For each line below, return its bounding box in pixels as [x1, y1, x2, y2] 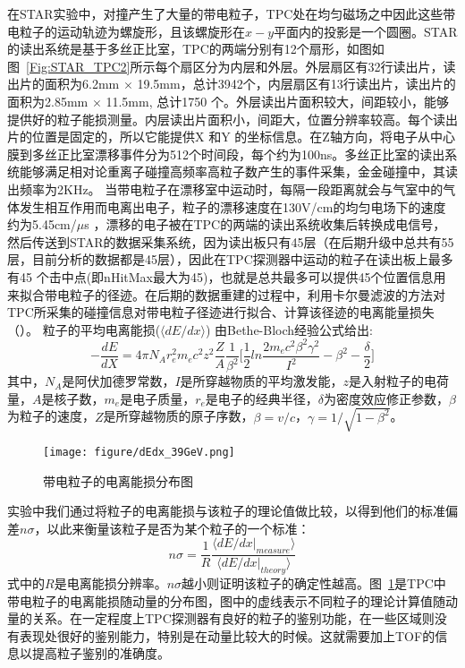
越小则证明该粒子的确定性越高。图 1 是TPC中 [182, 573, 446, 592]
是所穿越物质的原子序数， [103, 407, 254, 425]
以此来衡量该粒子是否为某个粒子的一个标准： [46, 518, 310, 537]
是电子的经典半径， [205, 389, 318, 407]
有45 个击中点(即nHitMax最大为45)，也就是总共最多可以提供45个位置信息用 [7, 267, 446, 286]
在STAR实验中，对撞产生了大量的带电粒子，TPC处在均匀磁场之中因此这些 [7, 4, 444, 22]
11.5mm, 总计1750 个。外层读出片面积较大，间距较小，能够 [106, 91, 449, 110]
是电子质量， [120, 389, 196, 407]
